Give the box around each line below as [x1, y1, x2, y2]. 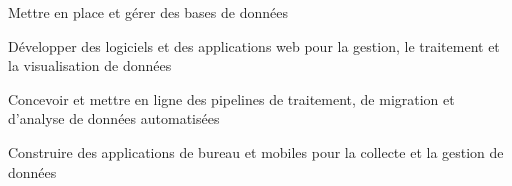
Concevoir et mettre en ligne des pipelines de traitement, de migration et [8, 88, 455, 109]
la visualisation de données [8, 55, 172, 76]
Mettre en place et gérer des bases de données [8, 2, 288, 22]
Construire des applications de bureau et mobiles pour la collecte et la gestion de [8, 141, 504, 162]
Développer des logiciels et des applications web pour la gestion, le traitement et [8, 35, 500, 56]
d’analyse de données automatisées [8, 108, 220, 129]
